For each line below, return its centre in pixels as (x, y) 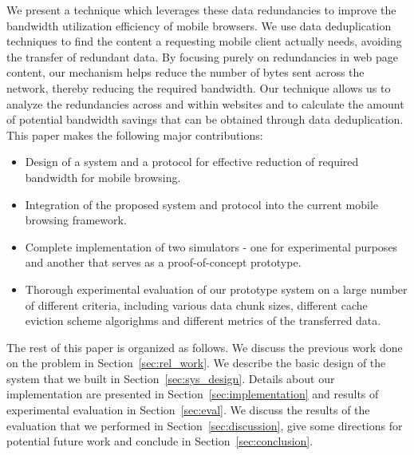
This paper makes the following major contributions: (135, 135)
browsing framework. (76, 220)
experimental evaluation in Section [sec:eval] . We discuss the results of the (188, 410)
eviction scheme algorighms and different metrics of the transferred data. (203, 320)
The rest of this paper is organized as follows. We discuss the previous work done (205, 347)
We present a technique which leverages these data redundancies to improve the (201, 10)
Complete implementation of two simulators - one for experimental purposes (211, 246)
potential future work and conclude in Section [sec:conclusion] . (160, 441)
